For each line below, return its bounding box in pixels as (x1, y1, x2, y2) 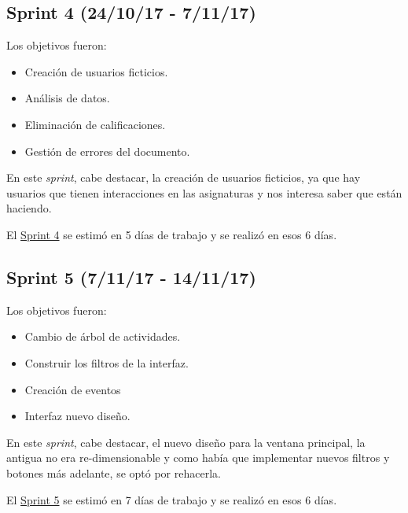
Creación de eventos (24, 381, 121, 397)
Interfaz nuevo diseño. (24, 408, 130, 424)
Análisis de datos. (24, 90, 110, 106)
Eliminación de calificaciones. (24, 116, 166, 132)
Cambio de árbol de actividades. (24, 328, 181, 345)
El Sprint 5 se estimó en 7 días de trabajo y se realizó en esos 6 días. (6, 491, 337, 507)
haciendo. (6, 200, 52, 216)
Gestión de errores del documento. (24, 142, 190, 159)
